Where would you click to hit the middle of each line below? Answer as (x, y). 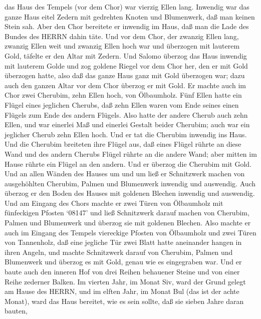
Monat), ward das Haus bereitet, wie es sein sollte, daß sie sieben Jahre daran (124, 301)
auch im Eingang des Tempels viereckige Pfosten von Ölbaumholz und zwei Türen (130, 232)
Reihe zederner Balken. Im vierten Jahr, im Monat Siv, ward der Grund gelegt (125, 281)
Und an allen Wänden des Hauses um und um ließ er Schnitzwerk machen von (125, 174)
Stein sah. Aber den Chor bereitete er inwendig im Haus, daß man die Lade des (127, 26)
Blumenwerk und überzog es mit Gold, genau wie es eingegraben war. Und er (123, 262)
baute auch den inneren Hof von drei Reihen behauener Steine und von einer (122, 272)
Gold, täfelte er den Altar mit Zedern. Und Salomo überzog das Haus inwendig (126, 55)
